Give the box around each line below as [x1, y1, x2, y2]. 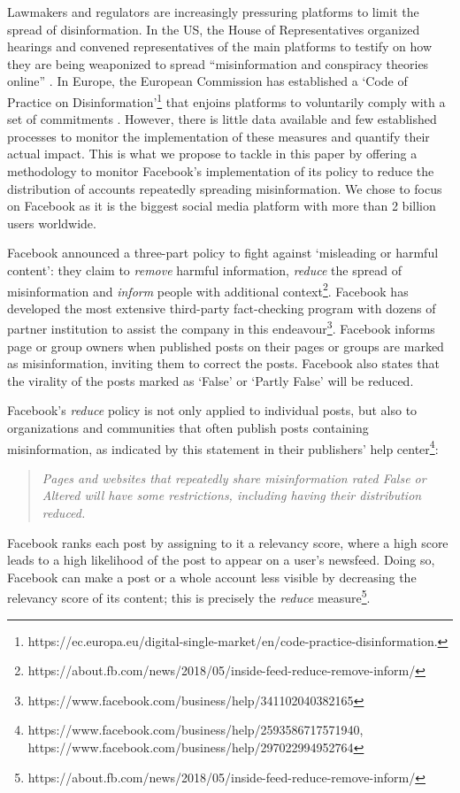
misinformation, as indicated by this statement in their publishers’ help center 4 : [7, 436, 439, 458]
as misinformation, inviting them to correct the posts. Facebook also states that [7, 354, 440, 373]
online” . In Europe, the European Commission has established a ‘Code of [7, 72, 408, 90]
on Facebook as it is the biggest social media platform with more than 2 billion [7, 196, 436, 215]
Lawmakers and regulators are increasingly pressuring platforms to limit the [7, 3, 419, 20]
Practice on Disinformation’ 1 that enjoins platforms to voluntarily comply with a [7, 89, 446, 111]
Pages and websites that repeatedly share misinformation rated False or [42, 468, 426, 487]
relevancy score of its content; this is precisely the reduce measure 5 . [7, 586, 371, 607]
